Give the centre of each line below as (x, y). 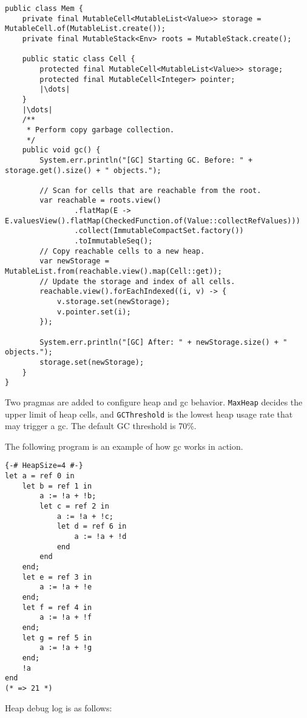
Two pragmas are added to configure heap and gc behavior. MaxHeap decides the (154, 401)
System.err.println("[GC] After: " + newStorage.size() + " (164, 342)
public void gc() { (61, 150)
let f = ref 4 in (57, 607)
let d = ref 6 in (92, 527)
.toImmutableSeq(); (113, 241)
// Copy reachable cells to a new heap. (122, 251)
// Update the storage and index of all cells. (137, 281)
